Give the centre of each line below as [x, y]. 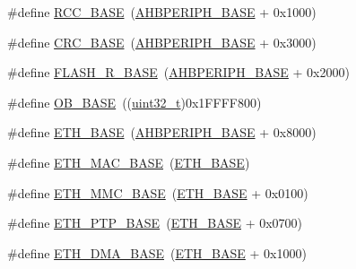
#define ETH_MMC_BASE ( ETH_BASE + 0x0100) [158, 192]
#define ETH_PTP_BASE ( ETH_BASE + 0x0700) [155, 223]
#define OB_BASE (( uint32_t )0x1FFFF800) [135, 102]
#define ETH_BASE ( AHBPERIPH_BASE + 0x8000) [162, 132]
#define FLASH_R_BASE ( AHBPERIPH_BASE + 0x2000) [178, 72]
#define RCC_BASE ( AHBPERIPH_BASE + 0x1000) [162, 12]
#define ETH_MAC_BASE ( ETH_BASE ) [129, 162]
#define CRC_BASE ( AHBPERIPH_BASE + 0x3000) [162, 42]
